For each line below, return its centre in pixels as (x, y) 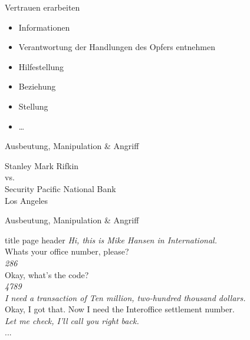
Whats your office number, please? (67, 251)
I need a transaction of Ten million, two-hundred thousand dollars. (125, 297)
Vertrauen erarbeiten (42, 7)
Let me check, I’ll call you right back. (72, 320)
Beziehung (37, 86)
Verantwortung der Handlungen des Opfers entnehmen (117, 47)
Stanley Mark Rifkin (42, 165)
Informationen (44, 27)
